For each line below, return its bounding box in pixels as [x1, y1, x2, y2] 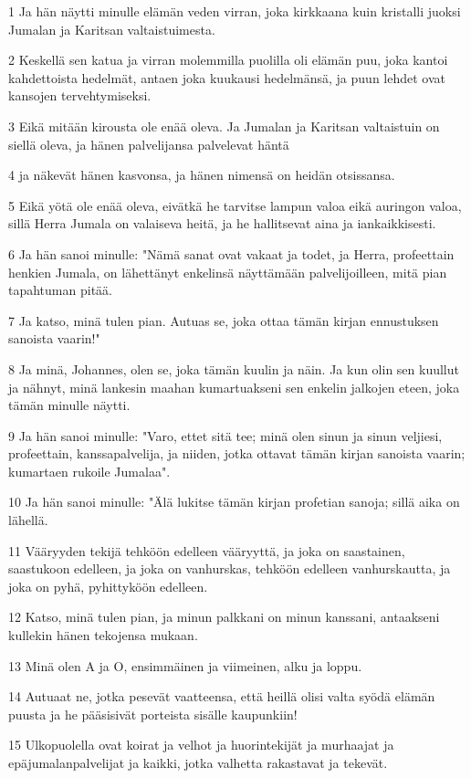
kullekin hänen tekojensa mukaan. [8, 626, 198, 645]
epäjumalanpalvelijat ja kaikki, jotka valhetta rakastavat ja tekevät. [8, 753, 388, 772]
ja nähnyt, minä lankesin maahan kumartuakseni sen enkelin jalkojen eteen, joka [8, 377, 460, 396]
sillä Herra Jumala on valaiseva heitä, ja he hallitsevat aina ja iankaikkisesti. [8, 214, 436, 233]
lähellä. [8, 510, 48, 530]
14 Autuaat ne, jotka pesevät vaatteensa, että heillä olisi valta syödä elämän [8, 687, 435, 706]
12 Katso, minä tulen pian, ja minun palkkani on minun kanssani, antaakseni [8, 607, 440, 626]
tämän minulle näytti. [8, 395, 131, 415]
